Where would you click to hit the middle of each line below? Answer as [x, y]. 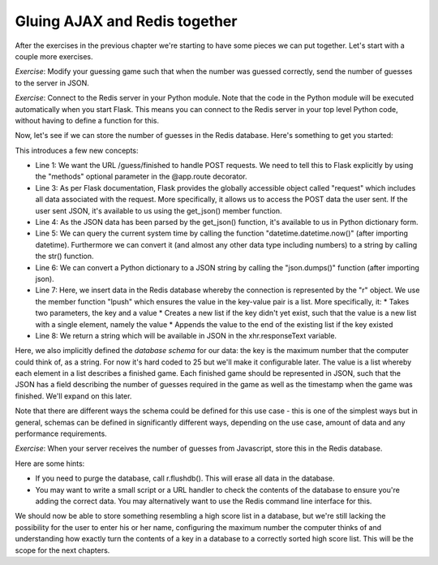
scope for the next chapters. [62, 550]
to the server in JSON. [52, 83]
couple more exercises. [54, 56]
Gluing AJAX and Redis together [126, 21]
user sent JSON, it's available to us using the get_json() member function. [159, 210]
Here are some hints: [50, 464]
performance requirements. [61, 433]
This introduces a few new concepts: [77, 150]
